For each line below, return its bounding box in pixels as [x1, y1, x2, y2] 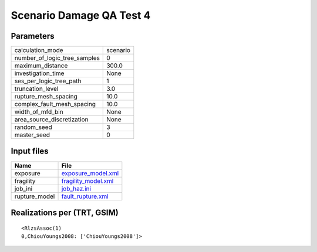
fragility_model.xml [61, 176, 114, 185]
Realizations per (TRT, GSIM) [11, 208, 119, 217]
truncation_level [14, 85, 59, 93]
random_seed [14, 123, 52, 131]
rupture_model [14, 192, 55, 200]
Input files [11, 147, 49, 156]
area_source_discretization [14, 115, 89, 124]
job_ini [14, 185, 33, 193]
